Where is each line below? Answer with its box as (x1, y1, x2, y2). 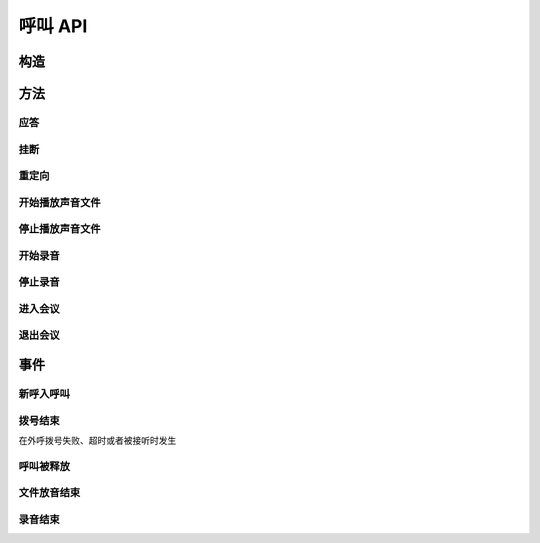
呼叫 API (18, 15, 88, 37)
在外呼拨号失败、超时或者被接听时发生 (18, 434, 177, 446)
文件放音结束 (18, 486, 81, 500)
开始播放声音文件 (18, 195, 101, 209)
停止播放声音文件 (18, 222, 101, 236)
